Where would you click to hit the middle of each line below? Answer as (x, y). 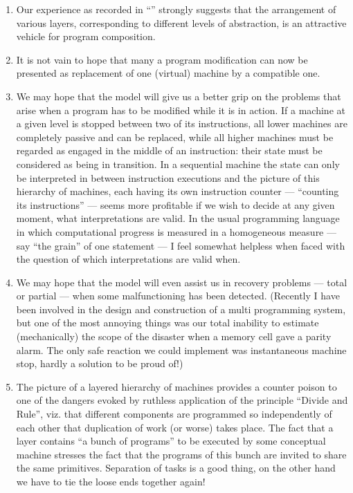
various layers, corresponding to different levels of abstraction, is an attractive (181, 22)
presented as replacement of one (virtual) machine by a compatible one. (168, 73)
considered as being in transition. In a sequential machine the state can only (178, 164)
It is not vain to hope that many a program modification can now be (162, 59)
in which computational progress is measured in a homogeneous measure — (176, 231)
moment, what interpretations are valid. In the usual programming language (178, 218)
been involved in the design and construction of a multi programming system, (181, 309)
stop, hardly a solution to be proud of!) (100, 363)
